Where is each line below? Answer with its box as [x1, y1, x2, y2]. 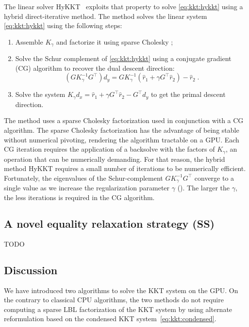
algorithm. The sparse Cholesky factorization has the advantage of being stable [4, 125, 239, 135]
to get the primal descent [150, 89, 226, 99]
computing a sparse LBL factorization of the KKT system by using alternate [4, 304, 232, 314]
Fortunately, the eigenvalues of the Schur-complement [4, 172, 163, 183]
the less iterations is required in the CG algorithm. [4, 192, 155, 202]
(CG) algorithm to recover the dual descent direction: [15, 62, 175, 73]
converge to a [194, 172, 234, 183]
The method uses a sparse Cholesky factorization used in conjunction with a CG [4, 115, 244, 125]
